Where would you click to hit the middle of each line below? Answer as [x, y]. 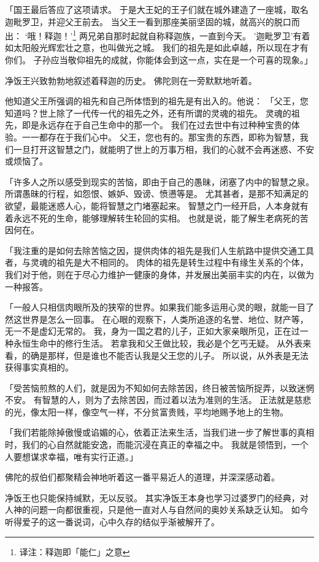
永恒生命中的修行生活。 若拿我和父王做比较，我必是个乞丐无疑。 [144, 343]
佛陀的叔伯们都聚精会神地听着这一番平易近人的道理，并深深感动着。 [142, 477]
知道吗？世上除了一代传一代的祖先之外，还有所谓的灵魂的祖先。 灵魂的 [148, 113]
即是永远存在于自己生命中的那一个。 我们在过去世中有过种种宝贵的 [156, 125]
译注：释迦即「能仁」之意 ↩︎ [75, 551]
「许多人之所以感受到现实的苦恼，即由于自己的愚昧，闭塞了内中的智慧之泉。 [159, 181]
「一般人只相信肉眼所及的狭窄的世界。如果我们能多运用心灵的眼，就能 [147, 307]
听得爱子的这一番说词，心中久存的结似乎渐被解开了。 [112, 522]
